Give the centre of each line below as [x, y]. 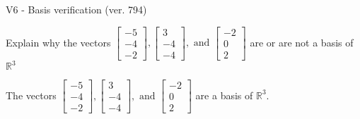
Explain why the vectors [58, 42]
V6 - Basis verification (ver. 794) [76, 9]
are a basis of [224, 95]
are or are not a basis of [302, 42]
